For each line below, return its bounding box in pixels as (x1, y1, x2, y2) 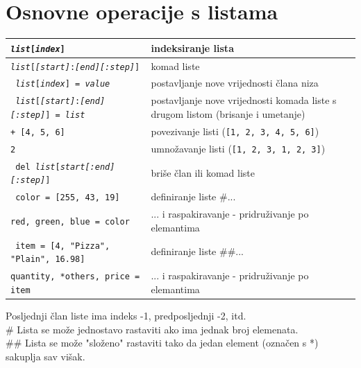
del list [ (15, 161, 60, 172)
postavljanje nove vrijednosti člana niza (151, 76, 319, 90)
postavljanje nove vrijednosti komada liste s (151, 93, 337, 107)
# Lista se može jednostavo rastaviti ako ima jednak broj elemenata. (6, 322, 299, 336)
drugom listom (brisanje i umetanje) (151, 107, 305, 121)
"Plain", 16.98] (10, 254, 85, 265)
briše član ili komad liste (151, 165, 255, 179)
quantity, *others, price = (10, 272, 140, 282)
